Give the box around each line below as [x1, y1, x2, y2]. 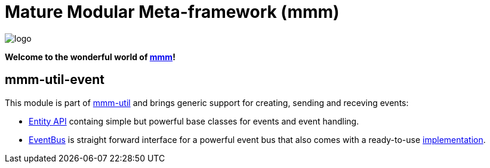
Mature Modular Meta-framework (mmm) [5, 2, 340, 22]
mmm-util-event [5, 72, 104, 88]
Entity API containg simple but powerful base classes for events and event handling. [29, 116, 359, 126]
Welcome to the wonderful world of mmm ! [5, 51, 175, 62]
